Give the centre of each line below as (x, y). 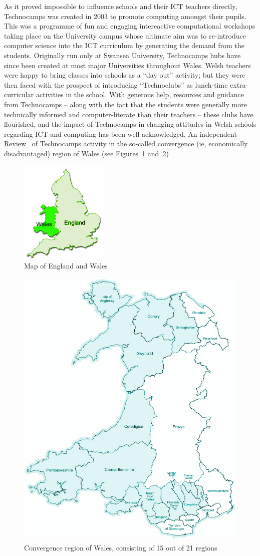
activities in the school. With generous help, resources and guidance (140, 94)
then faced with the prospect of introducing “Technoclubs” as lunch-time (116, 84)
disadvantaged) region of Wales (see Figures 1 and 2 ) (86, 153)
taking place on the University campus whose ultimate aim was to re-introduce (125, 35)
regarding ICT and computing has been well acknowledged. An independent (120, 133)
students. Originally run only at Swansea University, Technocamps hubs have (122, 55)
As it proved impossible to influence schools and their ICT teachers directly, (121, 6)
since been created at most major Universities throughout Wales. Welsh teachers (127, 65)
